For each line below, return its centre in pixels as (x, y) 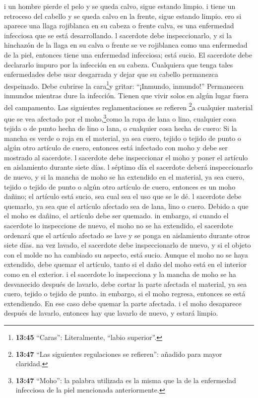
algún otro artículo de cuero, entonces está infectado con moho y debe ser (116, 148)
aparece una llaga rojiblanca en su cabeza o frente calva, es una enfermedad (119, 26)
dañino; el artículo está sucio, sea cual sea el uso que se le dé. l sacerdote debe (123, 196)
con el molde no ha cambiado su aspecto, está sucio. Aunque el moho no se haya (126, 254)
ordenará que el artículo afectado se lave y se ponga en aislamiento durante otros (127, 235)
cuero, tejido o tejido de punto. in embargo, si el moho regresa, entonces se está (125, 294)
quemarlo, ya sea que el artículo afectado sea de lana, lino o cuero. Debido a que (126, 206)
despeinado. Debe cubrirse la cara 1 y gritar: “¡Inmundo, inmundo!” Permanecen (124, 85)
